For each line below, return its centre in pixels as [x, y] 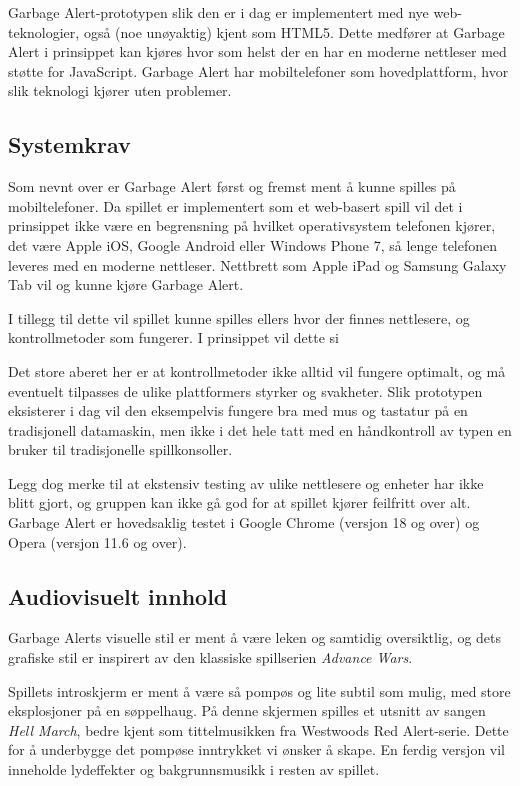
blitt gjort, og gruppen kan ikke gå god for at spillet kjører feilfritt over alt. [239, 502]
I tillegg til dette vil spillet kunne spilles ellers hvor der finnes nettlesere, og [239, 317]
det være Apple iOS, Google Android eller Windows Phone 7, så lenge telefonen [253, 244]
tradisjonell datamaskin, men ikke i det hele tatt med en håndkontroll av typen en [260, 429]
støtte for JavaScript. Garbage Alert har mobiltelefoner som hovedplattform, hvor [258, 70]
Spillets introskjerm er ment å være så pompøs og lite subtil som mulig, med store [259, 690]
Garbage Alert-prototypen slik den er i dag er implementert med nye [218, 12]
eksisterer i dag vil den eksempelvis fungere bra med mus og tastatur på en [238, 410]
